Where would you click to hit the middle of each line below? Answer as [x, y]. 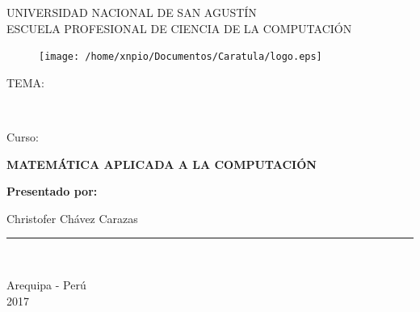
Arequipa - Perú [46, 285]
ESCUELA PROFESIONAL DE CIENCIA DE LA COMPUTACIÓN [179, 28]
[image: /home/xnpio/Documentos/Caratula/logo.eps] [181, 57]
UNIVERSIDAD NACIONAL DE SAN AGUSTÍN [132, 12]
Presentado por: [52, 191]
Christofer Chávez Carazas [72, 218]
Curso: [23, 137]
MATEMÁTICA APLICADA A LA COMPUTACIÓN [162, 164]
